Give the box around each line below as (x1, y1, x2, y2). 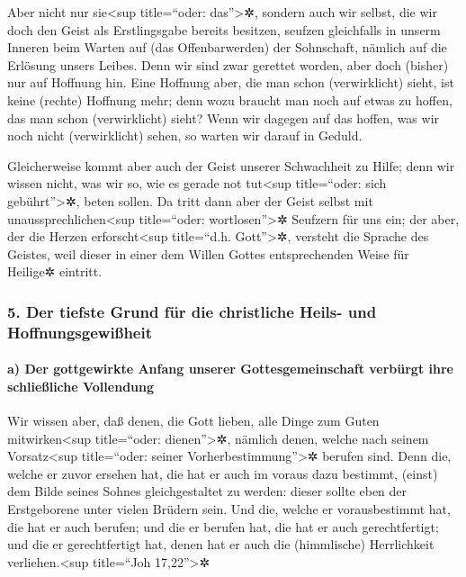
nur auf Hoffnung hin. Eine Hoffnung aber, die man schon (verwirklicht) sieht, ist (7, 73, 454, 92)
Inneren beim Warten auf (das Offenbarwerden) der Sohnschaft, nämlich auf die (7, 38, 447, 57)
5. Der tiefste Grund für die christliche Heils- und (7, 300, 377, 322)
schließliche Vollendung (7, 376, 155, 395)
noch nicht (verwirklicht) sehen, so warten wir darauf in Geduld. (7, 126, 363, 145)
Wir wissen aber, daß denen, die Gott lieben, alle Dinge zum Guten (7, 411, 380, 430)
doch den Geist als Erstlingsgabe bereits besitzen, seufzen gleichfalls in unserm (7, 20, 441, 39)
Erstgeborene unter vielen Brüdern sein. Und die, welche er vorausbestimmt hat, (7, 500, 451, 518)
